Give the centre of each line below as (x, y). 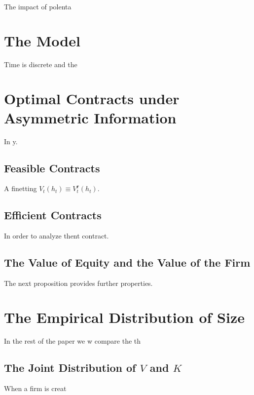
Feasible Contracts (52, 168)
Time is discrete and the (41, 64)
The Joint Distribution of (70, 367)
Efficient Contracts (53, 215)
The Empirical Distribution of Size (124, 317)
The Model (42, 40)
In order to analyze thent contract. (56, 236)
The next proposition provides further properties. (78, 283)
